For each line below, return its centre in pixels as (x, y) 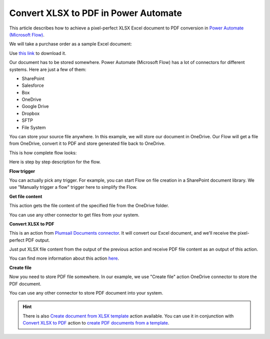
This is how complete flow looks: (43, 153)
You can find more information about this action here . (64, 258)
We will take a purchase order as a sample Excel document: (70, 44)
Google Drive (35, 106)
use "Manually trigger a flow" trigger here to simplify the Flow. (73, 187)
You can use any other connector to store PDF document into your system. (86, 293)
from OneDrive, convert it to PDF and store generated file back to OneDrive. (87, 144)
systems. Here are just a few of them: (48, 69)
